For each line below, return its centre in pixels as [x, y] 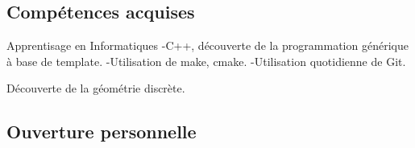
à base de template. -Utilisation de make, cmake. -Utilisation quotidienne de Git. [206, 61]
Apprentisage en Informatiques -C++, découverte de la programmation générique [207, 45]
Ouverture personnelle [102, 132]
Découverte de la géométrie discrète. [96, 88]
